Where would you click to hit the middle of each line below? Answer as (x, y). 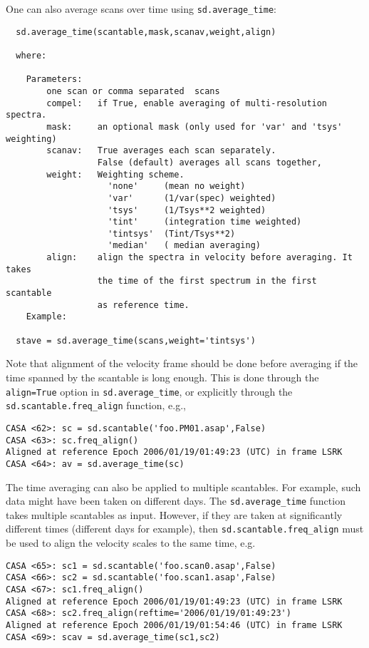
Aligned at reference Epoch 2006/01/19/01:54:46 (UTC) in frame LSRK (174, 625)
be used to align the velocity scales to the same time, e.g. (131, 542)
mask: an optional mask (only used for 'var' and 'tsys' (194, 127)
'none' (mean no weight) (177, 186)
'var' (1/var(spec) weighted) (192, 198)
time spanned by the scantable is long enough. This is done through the (162, 377)
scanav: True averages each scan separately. (161, 151)
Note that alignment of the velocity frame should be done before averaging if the (182, 363)
